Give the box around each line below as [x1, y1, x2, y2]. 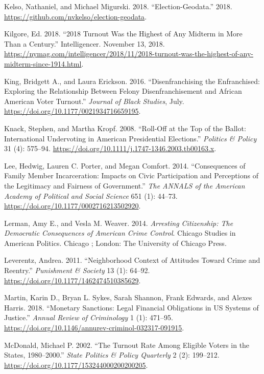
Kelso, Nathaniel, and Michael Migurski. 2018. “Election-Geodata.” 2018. [4, 1, 232, 11]
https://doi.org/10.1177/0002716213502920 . [4, 200, 141, 211]
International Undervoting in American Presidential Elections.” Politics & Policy [4, 133, 257, 143]
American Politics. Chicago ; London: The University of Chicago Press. [4, 237, 227, 248]
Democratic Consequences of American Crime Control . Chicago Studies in [4, 227, 236, 238]
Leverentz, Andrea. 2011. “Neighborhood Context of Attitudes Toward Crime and [4, 255, 260, 265]
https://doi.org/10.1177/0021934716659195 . [4, 106, 141, 116]
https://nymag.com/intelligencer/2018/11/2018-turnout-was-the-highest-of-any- [4, 48, 253, 59]
